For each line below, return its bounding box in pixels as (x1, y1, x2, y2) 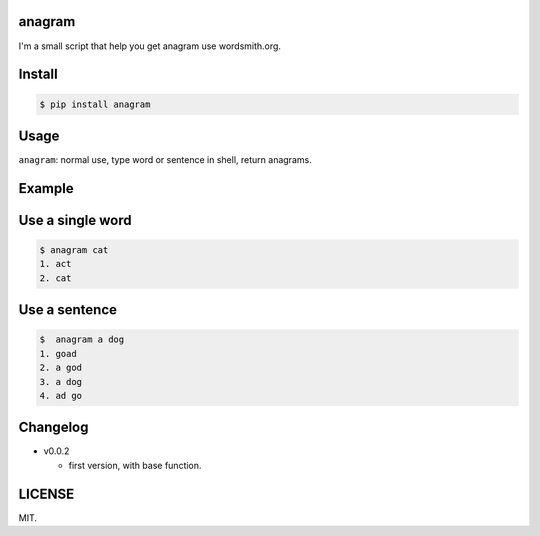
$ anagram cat (39, 245, 109, 256)
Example (18, 180, 74, 197)
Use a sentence (18, 301, 118, 319)
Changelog (18, 419, 89, 436)
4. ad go (39, 390, 83, 401)
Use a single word (18, 211, 132, 229)
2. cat (39, 272, 72, 284)
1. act (39, 258, 72, 270)
